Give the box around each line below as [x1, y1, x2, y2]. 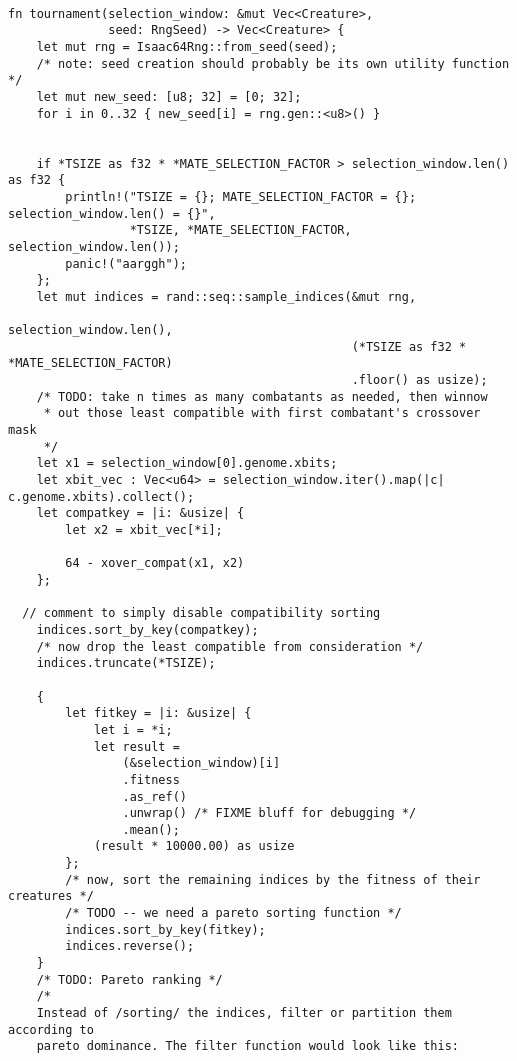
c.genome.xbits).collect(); [8, 489, 195, 504]
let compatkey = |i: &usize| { [36, 506, 245, 521]
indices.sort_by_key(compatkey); [36, 622, 259, 637]
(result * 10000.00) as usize [93, 839, 295, 854]
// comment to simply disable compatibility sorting [22, 606, 381, 621]
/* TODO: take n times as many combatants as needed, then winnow [36, 389, 488, 404]
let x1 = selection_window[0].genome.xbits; [36, 456, 338, 471]
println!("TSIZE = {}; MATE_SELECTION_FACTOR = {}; [65, 189, 417, 204]
